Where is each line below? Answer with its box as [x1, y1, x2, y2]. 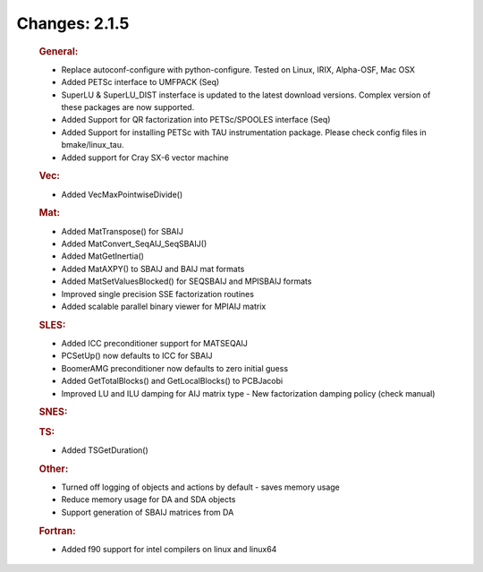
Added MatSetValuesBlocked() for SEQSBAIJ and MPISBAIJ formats [61, 276, 312, 286]
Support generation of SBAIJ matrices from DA [61, 507, 234, 517]
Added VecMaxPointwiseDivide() [61, 189, 183, 200]
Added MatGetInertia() [61, 251, 145, 261]
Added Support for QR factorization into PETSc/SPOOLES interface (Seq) [61, 115, 331, 125]
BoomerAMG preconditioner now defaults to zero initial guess [61, 363, 289, 373]
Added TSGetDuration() [61, 444, 149, 456]
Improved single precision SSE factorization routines [61, 288, 255, 299]
